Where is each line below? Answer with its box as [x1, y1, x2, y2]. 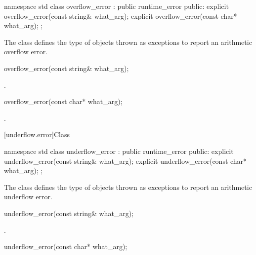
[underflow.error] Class [4, 129, 70, 140]
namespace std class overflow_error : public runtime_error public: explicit [4, 1, 229, 11]
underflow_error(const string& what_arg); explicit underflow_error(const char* [4, 155, 247, 166]
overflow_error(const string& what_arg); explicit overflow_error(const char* [4, 10, 237, 21]
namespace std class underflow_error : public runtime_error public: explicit [4, 146, 234, 156]
